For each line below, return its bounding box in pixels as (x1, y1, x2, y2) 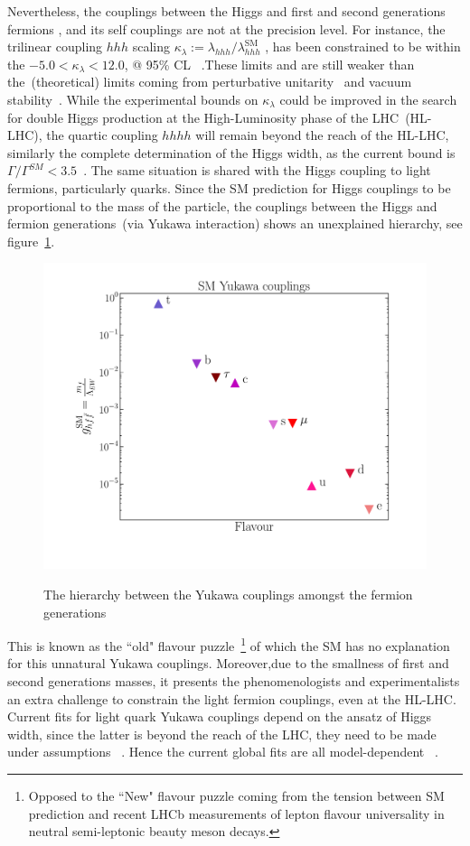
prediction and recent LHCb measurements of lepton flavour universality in (28, 804, 445, 823)
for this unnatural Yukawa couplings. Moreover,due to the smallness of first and (7, 654, 449, 673)
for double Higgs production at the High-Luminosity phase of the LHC (7, 107, 399, 126)
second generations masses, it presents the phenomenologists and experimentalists (7, 672, 460, 691)
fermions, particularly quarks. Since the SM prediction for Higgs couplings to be (7, 178, 451, 197)
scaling (132, 37, 170, 56)
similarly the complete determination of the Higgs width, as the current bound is (7, 143, 456, 162)
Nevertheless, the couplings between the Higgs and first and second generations (7, 2, 446, 20)
